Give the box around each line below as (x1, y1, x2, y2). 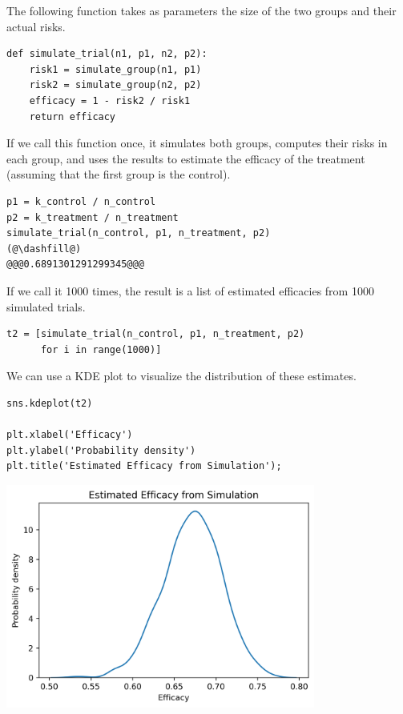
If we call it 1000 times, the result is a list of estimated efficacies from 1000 (6, 282, 374, 299)
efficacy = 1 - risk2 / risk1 (29, 94, 191, 106)
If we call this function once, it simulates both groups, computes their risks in (6, 134, 388, 151)
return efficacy (29, 110, 116, 122)
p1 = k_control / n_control (6, 195, 156, 207)
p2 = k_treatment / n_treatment (6, 211, 179, 223)
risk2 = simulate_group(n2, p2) (29, 79, 202, 91)
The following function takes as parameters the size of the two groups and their (6, 2, 397, 18)
